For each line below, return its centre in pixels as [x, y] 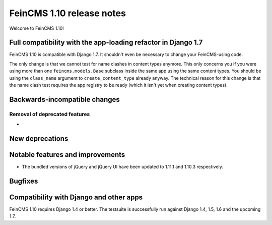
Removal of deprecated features [50, 114]
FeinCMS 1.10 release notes [67, 13]
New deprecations [39, 138]
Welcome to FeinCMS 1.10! [37, 28]
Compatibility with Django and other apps [76, 197]
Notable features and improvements [67, 155]
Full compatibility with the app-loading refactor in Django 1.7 [106, 43]
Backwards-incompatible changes [65, 99]
